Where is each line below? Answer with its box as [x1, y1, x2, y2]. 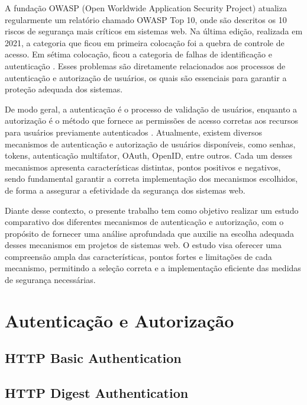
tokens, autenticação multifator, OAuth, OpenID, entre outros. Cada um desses [5, 149, 293, 162]
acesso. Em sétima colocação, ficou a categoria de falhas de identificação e [5, 48, 272, 60]
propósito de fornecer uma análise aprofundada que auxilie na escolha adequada [5, 227, 294, 239]
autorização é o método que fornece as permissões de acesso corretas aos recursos [5, 114, 298, 127]
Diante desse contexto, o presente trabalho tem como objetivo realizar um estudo [5, 204, 299, 216]
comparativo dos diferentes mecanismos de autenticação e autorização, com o [5, 216, 284, 228]
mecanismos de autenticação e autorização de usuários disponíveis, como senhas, [5, 137, 296, 150]
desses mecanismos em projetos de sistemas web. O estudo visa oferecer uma [5, 239, 282, 251]
